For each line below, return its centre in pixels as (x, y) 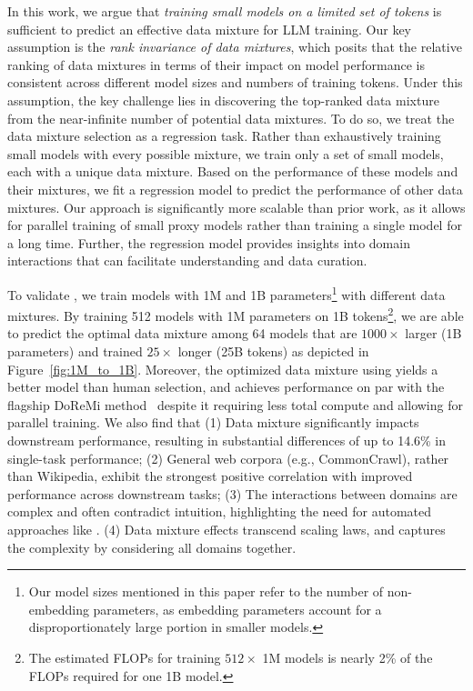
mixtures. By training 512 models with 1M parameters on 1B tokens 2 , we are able (236, 314)
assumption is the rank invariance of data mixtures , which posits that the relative (235, 47)
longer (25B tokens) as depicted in (273, 351)
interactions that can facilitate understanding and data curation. (187, 260)
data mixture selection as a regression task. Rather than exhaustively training (224, 136)
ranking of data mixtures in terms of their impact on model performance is (216, 64)
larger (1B (433, 333)
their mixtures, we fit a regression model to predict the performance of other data (235, 189)
